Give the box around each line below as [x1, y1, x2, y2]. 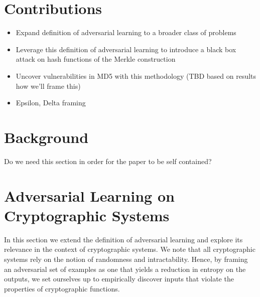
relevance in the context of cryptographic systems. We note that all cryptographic [4, 244, 255, 254]
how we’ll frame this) [16, 80, 81, 91]
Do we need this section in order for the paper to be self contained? [4, 156, 212, 166]
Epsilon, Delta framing [16, 97, 86, 108]
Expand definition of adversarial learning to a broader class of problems [16, 27, 236, 38]
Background [4, 126, 89, 147]
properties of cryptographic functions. [4, 283, 120, 293]
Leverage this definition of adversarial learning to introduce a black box [16, 44, 236, 54]
